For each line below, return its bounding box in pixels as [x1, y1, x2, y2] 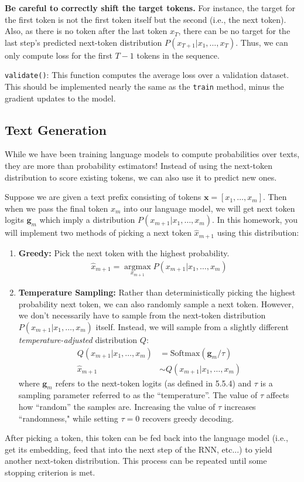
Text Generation [5, 120, 107, 138]
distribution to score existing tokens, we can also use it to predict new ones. [5, 171, 277, 183]
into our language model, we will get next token [124, 202, 295, 214]
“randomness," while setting [18, 412, 118, 424]
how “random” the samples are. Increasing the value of [18, 400, 216, 412]
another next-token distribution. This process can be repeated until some [5, 454, 267, 467]
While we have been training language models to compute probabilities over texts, [5, 148, 300, 160]
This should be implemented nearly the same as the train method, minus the [5, 80, 284, 93]
